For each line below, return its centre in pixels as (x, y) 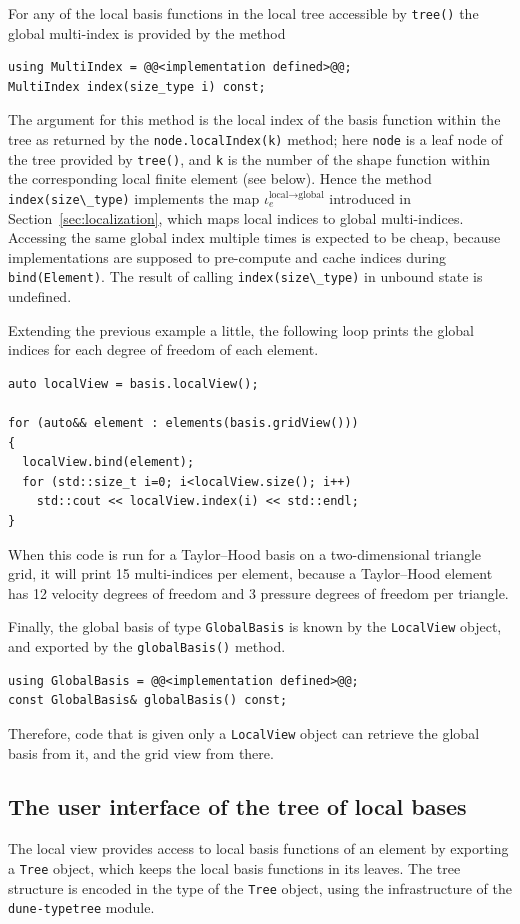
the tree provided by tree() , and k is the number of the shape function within (249, 158)
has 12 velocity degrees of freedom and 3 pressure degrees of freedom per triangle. (258, 592)
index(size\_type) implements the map (134, 197)
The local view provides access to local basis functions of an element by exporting (258, 848)
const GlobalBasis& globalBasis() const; (148, 700)
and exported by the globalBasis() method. (147, 646)
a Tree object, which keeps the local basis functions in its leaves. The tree (234, 867)
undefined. (40, 296)
